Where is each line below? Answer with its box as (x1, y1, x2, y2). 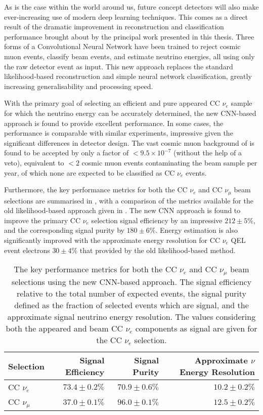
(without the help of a (173, 147, 242, 158)
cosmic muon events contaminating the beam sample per (81, 157, 257, 168)
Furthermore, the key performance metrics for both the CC (4, 184, 188, 195)
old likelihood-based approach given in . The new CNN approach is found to (4, 205, 241, 216)
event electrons (4, 244, 50, 255)
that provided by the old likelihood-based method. (79, 244, 236, 255)
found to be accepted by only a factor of (4, 147, 129, 158)
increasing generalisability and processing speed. (4, 80, 153, 91)
